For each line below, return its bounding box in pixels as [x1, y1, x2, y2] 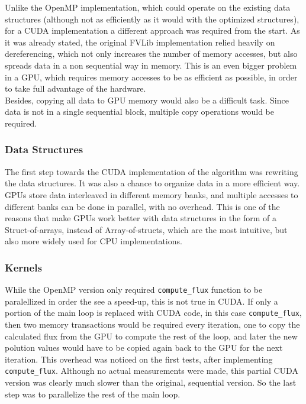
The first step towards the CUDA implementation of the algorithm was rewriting [5, 165, 298, 177]
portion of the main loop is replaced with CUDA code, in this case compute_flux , [5, 306, 302, 319]
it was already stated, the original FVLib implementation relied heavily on [5, 35, 275, 48]
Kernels [5, 260, 42, 274]
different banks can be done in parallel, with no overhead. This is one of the [5, 200, 280, 212]
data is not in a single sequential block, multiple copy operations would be [5, 105, 274, 118]
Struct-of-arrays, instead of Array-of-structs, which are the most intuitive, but [5, 223, 288, 235]
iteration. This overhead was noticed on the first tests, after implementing [5, 353, 273, 365]
